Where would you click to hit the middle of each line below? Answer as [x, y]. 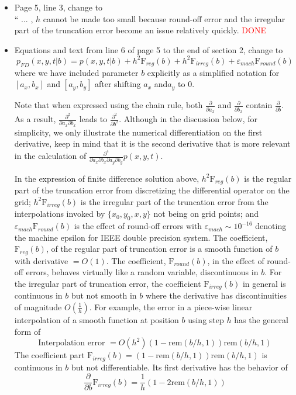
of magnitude [38, 306]
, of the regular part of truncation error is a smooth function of [159, 249]
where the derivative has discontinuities [216, 295]
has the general [261, 319]
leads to [93, 119]
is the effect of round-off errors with [138, 226]
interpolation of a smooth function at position [97, 319]
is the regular [268, 178]
